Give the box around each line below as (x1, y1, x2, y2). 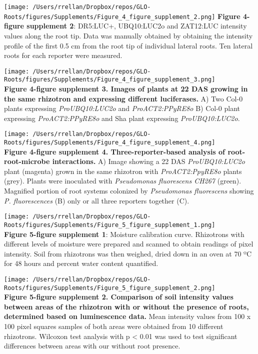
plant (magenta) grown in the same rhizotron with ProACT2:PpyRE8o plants (4, 165, 242, 176)
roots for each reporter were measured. (4, 50, 122, 60)
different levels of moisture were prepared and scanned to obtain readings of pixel (4, 238, 253, 249)
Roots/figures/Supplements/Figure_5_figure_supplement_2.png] (4, 284, 215, 291)
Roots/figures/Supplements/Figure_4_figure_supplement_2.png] (4, 13, 215, 20)
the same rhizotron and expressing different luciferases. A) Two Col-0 (4, 93, 243, 103)
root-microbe (4, 156, 50, 166)
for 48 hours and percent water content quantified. (4, 258, 158, 268)
